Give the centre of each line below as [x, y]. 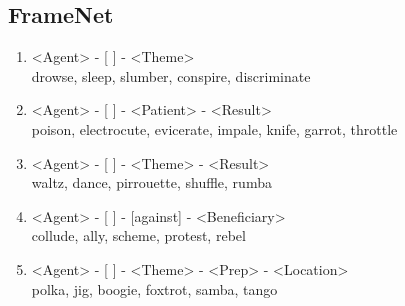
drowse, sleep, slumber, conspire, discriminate [171, 75]
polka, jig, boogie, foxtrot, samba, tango [154, 288]
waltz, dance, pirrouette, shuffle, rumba [151, 182]
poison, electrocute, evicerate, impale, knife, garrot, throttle [214, 128]
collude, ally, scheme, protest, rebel [138, 235]
